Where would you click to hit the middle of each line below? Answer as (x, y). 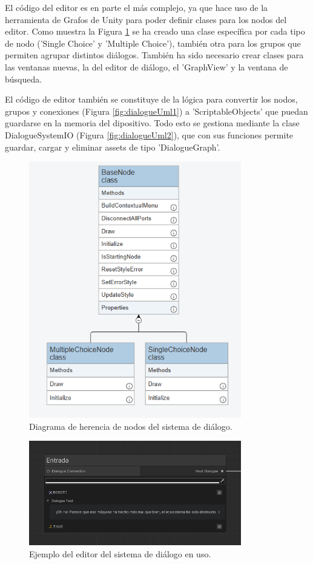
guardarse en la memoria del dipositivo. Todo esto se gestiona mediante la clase (152, 123)
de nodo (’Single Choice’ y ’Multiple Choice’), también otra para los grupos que (153, 43)
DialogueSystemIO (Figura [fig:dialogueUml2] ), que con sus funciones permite (149, 134)
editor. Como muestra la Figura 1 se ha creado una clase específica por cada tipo (155, 31)
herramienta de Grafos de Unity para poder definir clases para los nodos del (146, 19)
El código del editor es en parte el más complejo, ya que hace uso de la (137, 7)
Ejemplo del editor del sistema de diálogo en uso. (120, 553)
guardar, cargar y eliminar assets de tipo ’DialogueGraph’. (113, 147)
